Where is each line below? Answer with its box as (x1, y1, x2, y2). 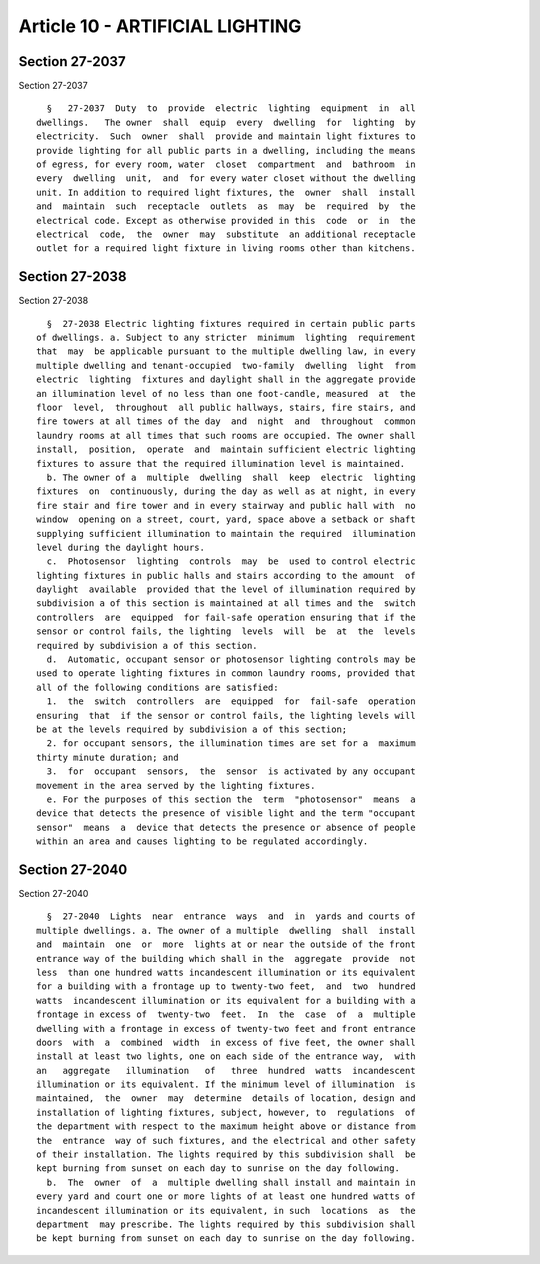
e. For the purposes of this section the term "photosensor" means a (46, 793, 416, 805)
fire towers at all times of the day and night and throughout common (36, 416, 416, 427)
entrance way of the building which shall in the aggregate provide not (36, 953, 416, 964)
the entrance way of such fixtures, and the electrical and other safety (36, 1135, 416, 1146)
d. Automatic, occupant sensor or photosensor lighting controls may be (46, 654, 416, 665)
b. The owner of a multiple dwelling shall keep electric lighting (46, 471, 416, 483)
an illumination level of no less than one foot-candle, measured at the (36, 388, 416, 399)
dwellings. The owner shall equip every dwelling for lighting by (36, 116, 416, 128)
